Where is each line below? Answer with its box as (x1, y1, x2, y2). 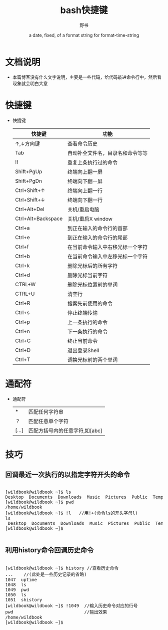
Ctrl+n (14, 328, 30, 335)
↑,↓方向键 (14, 140, 40, 147)
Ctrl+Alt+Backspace (14, 215, 63, 222)
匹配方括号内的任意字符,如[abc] (28, 427, 102, 434)
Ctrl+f (14, 243, 29, 250)
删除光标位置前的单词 (67, 281, 118, 288)
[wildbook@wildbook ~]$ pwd (5, 499, 74, 505)
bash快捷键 (60, 5, 108, 16)
